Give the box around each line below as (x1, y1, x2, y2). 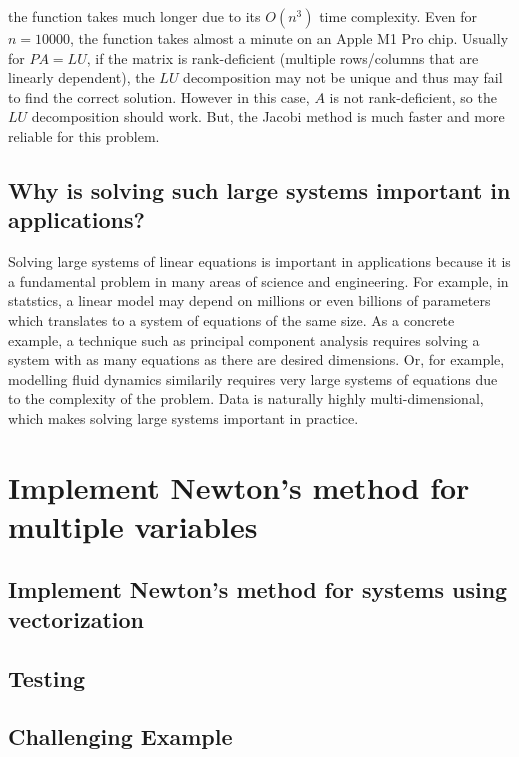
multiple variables (8, 505, 258, 546)
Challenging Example (8, 721, 233, 752)
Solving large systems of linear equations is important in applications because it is (8, 251, 511, 272)
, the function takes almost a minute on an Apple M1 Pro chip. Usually (70, 28, 509, 48)
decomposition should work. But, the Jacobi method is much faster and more (31, 106, 505, 127)
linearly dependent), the (8, 67, 155, 88)
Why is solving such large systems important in (8, 174, 511, 205)
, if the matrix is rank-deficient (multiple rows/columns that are (86, 47, 479, 68)
